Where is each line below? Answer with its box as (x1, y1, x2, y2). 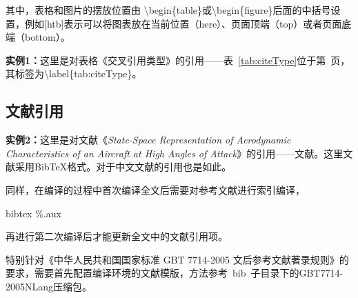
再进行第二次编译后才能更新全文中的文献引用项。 (6, 229, 228, 244)
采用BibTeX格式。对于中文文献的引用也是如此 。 (14, 159, 232, 174)
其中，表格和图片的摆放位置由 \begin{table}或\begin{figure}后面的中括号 (6, 3, 331, 17)
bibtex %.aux (6, 206, 61, 220)
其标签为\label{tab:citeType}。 (6, 66, 142, 81)
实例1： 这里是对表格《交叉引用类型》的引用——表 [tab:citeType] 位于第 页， (6, 52, 350, 67)
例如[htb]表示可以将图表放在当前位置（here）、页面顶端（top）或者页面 (24, 16, 342, 30)
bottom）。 (24, 30, 70, 44)
